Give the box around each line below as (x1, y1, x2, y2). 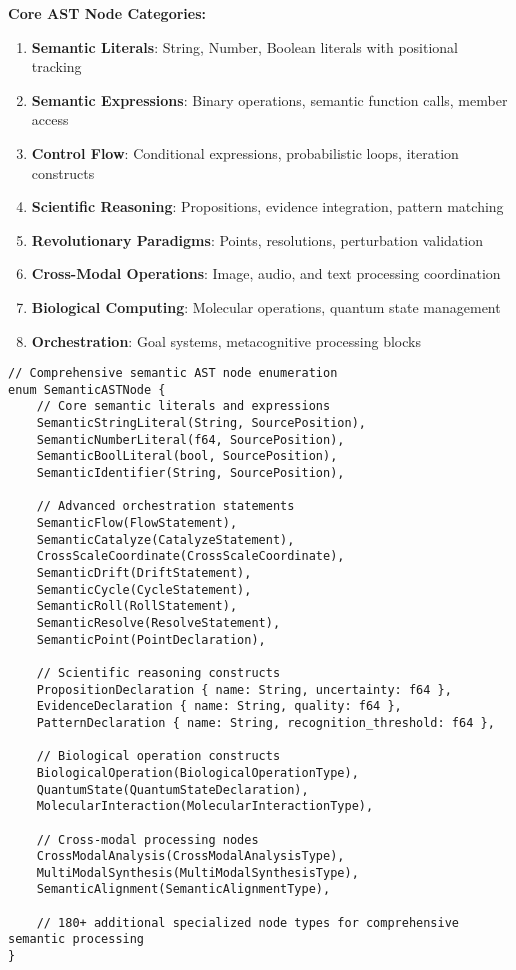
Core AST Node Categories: (8, 3, 207, 23)
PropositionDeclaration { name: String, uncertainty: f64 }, (36, 682, 452, 697)
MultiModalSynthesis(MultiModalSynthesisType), (36, 865, 359, 880)
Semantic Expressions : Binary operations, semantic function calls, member (31, 89, 508, 110)
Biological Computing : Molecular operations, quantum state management (31, 296, 501, 317)
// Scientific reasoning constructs (36, 665, 281, 680)
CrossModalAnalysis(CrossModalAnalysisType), (36, 849, 345, 864)
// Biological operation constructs (36, 749, 281, 764)
